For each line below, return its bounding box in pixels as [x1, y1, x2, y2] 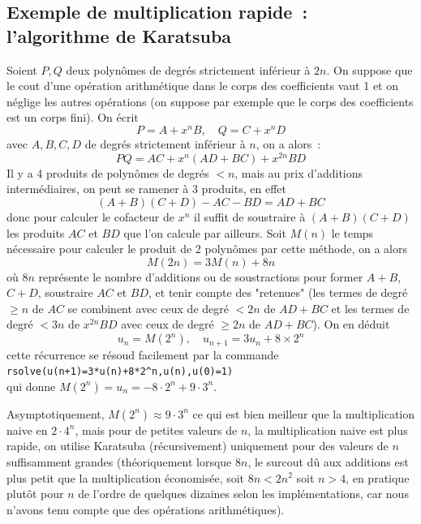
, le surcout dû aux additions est [247, 453, 409, 470]
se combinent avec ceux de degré [67, 299, 229, 316]
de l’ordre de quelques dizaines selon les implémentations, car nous [78, 485, 409, 502]
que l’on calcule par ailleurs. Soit [123, 224, 286, 241]
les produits [6, 224, 65, 241]
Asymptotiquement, [6, 405, 105, 422]
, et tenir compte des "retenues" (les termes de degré [148, 284, 408, 301]
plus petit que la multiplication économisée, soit [6, 469, 245, 486]
